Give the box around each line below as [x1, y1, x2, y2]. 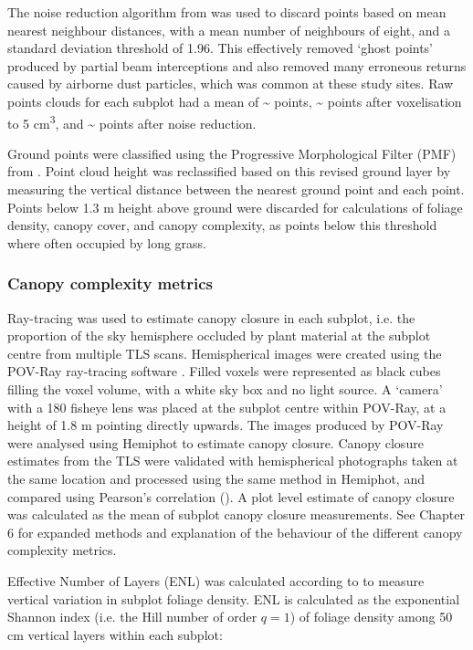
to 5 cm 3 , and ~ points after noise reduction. [7, 110, 257, 132]
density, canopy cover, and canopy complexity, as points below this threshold [7, 215, 437, 235]
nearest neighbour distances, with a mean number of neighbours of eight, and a [7, 20, 451, 39]
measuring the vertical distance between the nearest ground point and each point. [7, 180, 465, 198]
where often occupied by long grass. [7, 233, 207, 252]
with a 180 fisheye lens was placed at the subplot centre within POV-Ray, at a [7, 397, 447, 416]
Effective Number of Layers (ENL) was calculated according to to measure [7, 571, 425, 590]
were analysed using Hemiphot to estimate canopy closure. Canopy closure [7, 433, 424, 452]
